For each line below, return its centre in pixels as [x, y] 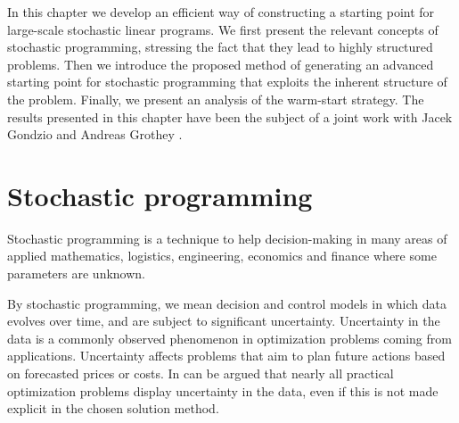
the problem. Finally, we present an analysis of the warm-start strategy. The [216, 99]
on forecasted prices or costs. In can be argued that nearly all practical [201, 373]
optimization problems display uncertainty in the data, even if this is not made [223, 390]
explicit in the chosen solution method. [113, 408]
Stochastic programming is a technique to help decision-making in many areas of [227, 238]
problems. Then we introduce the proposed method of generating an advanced [221, 64]
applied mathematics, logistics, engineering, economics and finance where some [222, 256]
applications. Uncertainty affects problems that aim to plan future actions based [226, 356]
